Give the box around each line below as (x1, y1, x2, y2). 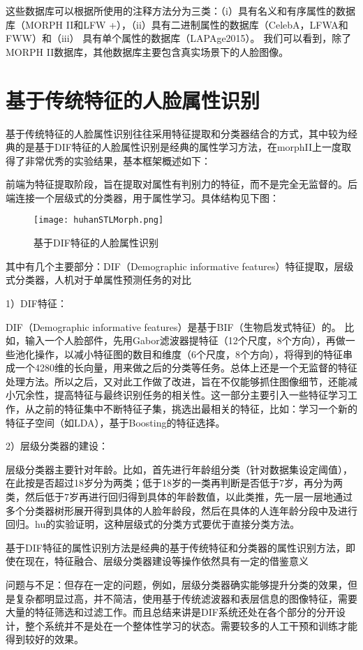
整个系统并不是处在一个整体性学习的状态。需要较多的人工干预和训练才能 (24, 618, 357, 633)
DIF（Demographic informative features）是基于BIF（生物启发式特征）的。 (6, 319, 341, 334)
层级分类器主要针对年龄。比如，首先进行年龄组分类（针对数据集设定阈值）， (6, 461, 353, 476)
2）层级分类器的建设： (6, 438, 108, 453)
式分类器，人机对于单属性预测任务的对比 (6, 272, 191, 287)
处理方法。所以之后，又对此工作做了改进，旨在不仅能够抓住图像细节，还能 (6, 374, 348, 388)
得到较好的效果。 (6, 632, 84, 647)
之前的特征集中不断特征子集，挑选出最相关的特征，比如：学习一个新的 (34, 401, 357, 416)
